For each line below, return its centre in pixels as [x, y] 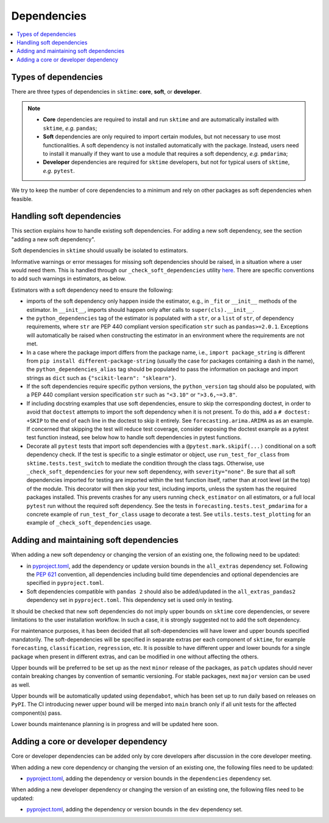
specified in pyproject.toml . [65, 583]
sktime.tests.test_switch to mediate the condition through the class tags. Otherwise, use [146, 463]
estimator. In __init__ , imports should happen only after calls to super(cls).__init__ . [140, 309]
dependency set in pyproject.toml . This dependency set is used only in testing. [130, 600]
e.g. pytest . [59, 171]
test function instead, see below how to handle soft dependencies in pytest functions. [134, 437]
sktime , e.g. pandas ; [70, 128]
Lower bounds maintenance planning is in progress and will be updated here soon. [115, 724]
